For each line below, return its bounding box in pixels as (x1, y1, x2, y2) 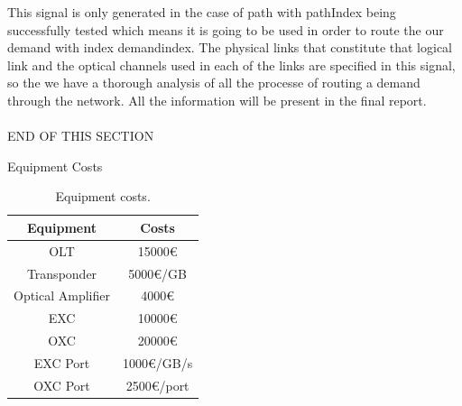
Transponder (26, 263, 97, 282)
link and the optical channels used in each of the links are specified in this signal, (7, 55, 456, 74)
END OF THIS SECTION (7, 126, 154, 145)
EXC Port (33, 354, 90, 372)
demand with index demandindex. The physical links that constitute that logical (7, 38, 452, 57)
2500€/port (125, 375, 189, 394)
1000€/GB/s (123, 354, 193, 372)
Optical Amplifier (14, 286, 111, 305)
